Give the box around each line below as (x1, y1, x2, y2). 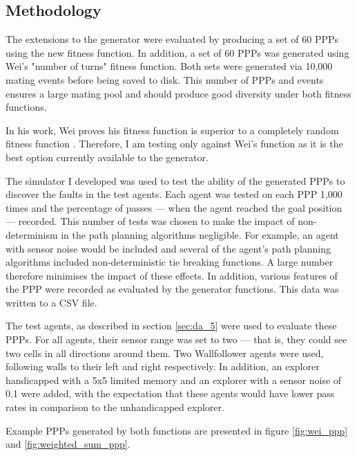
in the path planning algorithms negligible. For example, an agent (61, 227, 339, 241)
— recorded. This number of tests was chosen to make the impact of (6, 214, 295, 228)
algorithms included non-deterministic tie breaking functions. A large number (6, 255, 334, 269)
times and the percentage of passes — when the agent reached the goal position (6, 200, 342, 215)
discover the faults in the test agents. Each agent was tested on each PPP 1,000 (6, 187, 342, 201)
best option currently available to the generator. (6, 149, 209, 164)
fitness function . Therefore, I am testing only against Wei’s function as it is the (6, 136, 343, 151)
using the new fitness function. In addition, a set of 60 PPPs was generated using (6, 45, 349, 60)
